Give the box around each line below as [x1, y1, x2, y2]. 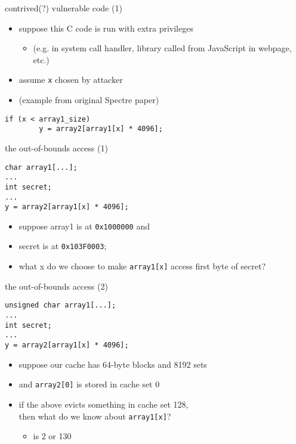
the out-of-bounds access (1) [5, 141, 108, 154]
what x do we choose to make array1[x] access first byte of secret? [18, 260, 266, 272]
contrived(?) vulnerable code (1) [5, 2, 122, 14]
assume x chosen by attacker [18, 73, 123, 86]
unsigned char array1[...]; [5, 301, 116, 310]
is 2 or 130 [33, 430, 72, 442]
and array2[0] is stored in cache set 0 [18, 378, 160, 390]
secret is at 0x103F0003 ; [18, 240, 107, 252]
